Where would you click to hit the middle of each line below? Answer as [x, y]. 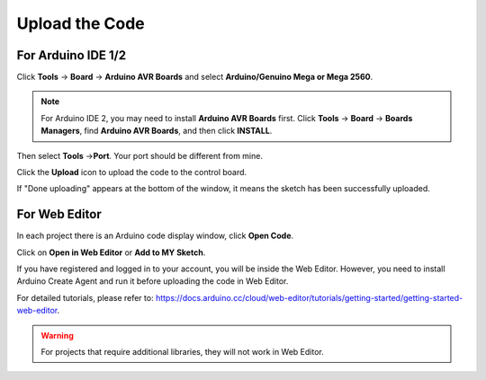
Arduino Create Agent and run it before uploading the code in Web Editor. [153, 281]
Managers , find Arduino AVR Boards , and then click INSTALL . [157, 131]
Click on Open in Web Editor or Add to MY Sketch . [111, 252]
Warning [57, 335]
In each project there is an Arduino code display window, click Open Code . [155, 236]
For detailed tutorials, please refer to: [85, 297]
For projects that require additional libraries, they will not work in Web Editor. [182, 352]
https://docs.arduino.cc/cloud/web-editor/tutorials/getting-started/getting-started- [309, 297]
